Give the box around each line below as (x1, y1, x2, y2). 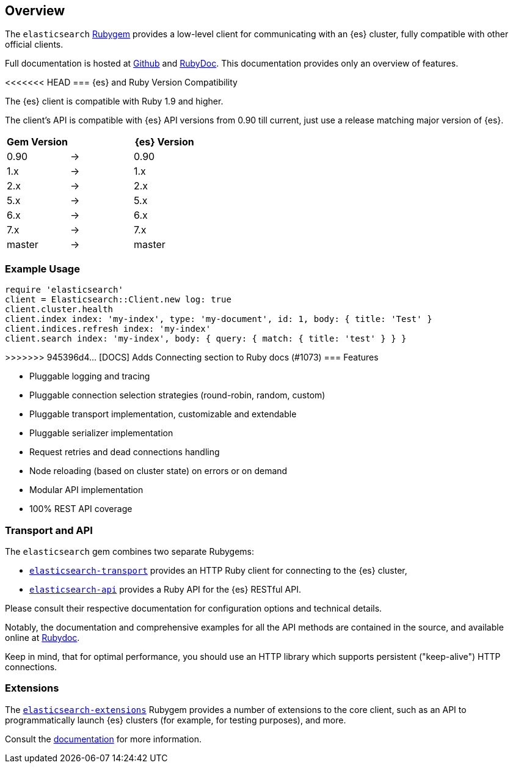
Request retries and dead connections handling (29, 447, 220, 458)
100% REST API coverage (29, 503, 133, 514)
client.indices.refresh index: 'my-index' (5, 324, 211, 334)
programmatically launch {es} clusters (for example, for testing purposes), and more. (5, 714, 346, 725)
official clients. (5, 39, 64, 50)
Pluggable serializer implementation (29, 428, 173, 439)
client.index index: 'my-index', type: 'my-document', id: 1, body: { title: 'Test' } (5, 314, 432, 324)
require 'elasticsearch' (5, 285, 123, 295)
